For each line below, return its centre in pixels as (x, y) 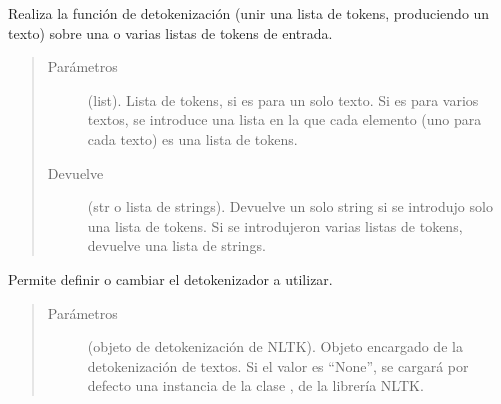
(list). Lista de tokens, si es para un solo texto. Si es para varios (283, 99)
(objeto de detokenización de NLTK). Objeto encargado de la (275, 346)
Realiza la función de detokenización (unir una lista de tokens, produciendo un (249, 13)
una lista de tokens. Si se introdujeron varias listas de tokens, (275, 225)
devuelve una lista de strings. (176, 245)
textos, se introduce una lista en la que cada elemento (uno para (284, 119)
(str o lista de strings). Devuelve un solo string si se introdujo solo (290, 206)
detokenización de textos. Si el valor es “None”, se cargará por (278, 365)
